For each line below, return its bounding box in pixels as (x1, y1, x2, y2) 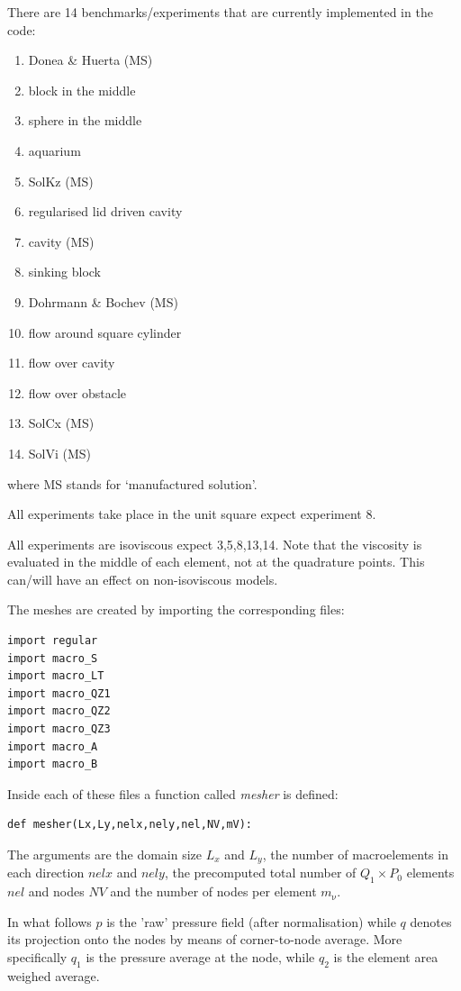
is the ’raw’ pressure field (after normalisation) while (106, 912, 396, 931)
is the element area (333, 948, 438, 967)
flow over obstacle (28, 383, 127, 402)
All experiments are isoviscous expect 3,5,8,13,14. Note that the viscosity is (7, 534, 422, 553)
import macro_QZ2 (7, 705, 111, 718)
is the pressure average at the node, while (86, 948, 315, 967)
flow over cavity (28, 353, 115, 372)
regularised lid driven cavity (28, 202, 183, 221)
